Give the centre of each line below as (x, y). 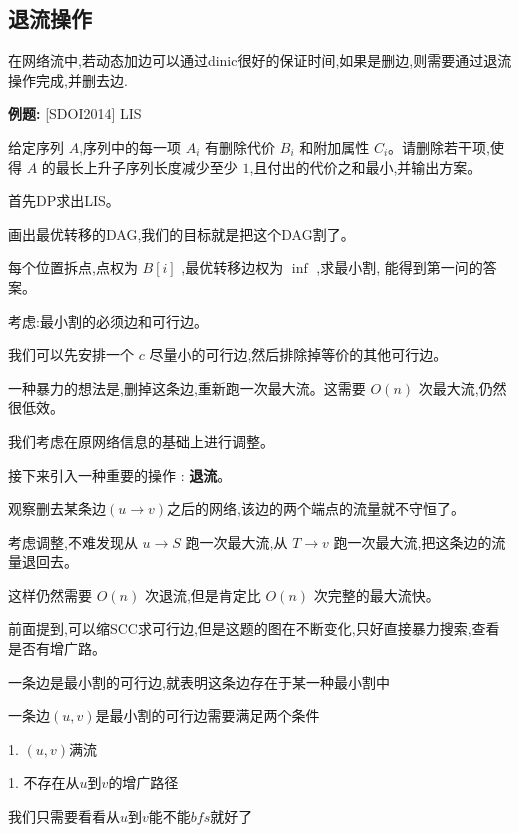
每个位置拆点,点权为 (73, 267)
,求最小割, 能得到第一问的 (399, 267)
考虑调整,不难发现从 (73, 541)
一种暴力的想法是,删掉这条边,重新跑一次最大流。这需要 (187, 387)
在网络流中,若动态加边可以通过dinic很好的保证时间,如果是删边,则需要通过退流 (260, 60)
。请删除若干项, (439, 146)
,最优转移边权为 (232, 267)
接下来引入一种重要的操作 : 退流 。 (120, 474)
